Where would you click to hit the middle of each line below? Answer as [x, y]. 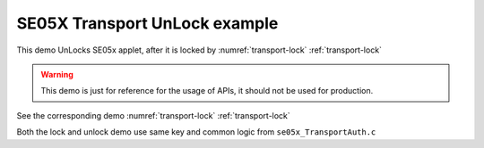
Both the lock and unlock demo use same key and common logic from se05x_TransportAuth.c [196, 132]
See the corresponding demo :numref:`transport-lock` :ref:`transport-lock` [153, 115]
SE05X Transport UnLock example [147, 23]
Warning [57, 74]
